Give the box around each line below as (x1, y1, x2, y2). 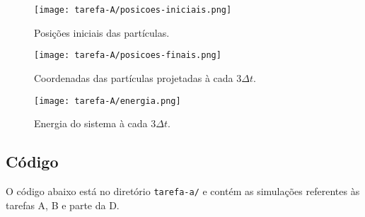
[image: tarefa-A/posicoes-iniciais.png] (34, 5, 232, 15)
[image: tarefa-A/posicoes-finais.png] (34, 50, 221, 61)
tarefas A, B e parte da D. (6, 197, 120, 212)
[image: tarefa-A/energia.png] (34, 95, 181, 106)
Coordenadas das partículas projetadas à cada (34, 70, 233, 85)
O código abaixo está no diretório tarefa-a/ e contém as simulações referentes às (6, 183, 360, 198)
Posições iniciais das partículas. (34, 25, 170, 40)
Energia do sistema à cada (34, 116, 148, 131)
